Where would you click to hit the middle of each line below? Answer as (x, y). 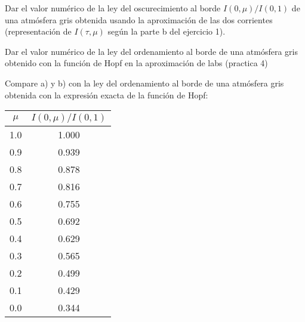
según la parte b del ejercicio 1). (167, 31)
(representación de (38, 31)
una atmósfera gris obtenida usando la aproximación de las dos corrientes (139, 19)
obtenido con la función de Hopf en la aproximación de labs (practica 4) (136, 63)
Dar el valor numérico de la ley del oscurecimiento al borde (113, 8)
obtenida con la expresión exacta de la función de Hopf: (107, 95)
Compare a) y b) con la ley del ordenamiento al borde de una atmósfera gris (144, 83)
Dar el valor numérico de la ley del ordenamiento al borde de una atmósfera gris (151, 51)
